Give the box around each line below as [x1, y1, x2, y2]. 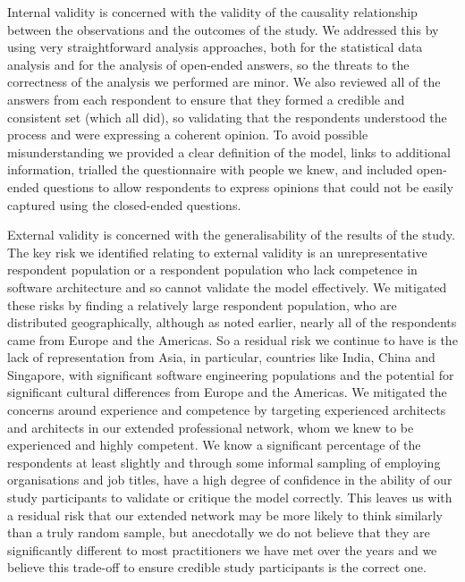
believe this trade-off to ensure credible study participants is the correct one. [7, 558, 427, 577]
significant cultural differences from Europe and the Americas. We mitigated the [7, 383, 447, 401]
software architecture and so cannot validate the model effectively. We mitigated [7, 277, 447, 296]
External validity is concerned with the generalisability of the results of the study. [7, 225, 455, 244]
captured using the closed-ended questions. [7, 195, 241, 214]
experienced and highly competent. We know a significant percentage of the [7, 435, 421, 454]
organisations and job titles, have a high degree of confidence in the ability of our [7, 470, 452, 489]
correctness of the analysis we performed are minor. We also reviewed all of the [7, 72, 441, 91]
